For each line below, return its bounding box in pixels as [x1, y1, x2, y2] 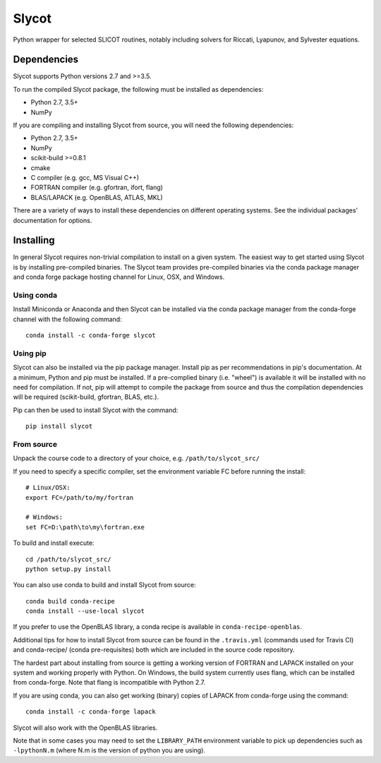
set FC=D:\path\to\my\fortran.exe [25, 523, 145, 531]
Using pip [13, 348, 47, 358]
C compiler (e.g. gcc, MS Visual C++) [30, 173, 140, 181]
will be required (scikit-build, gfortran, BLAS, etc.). [13, 392, 159, 402]
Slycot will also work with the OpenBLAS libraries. [13, 723, 158, 732]
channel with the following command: [13, 315, 123, 323]
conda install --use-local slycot [25, 607, 145, 615]
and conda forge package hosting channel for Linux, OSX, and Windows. [13, 272, 225, 282]
